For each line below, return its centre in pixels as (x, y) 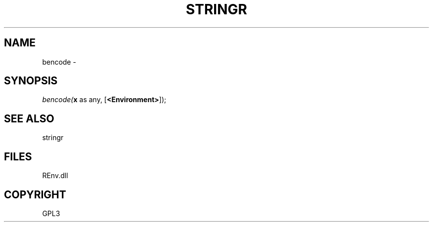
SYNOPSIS (31, 81)
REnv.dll (55, 176)
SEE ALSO (29, 118)
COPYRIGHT (35, 194)
